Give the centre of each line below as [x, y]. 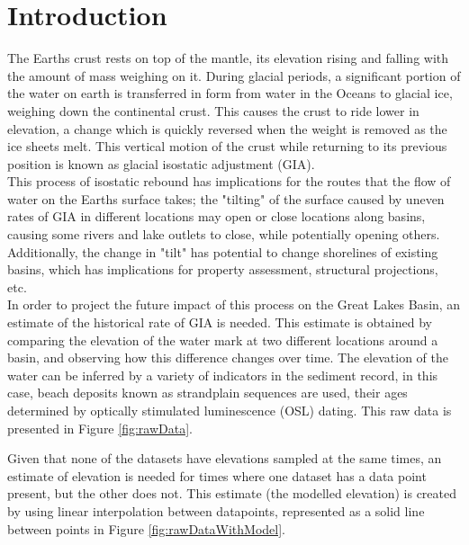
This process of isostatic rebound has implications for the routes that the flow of [229, 181]
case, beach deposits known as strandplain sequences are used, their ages [207, 393]
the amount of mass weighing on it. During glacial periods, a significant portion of [234, 75]
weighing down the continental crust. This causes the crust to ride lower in [213, 110]
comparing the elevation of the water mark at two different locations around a [223, 340]
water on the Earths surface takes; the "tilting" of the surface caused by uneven [226, 198]
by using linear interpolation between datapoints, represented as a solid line [216, 510]
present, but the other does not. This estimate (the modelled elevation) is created [232, 493]
